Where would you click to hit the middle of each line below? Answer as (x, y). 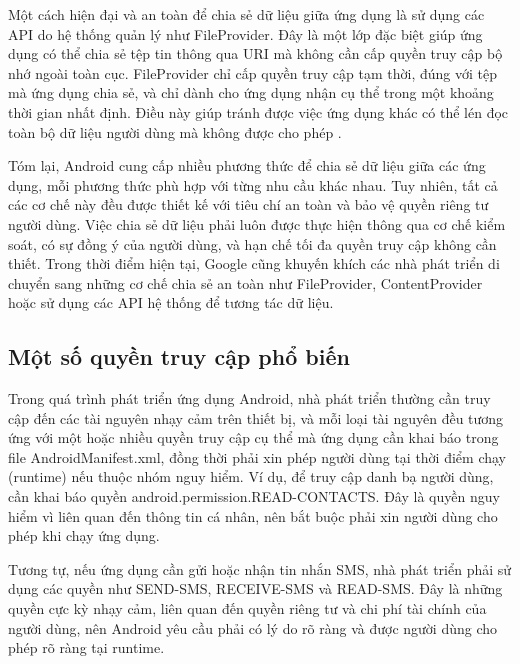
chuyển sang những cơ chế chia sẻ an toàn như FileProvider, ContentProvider (245, 282)
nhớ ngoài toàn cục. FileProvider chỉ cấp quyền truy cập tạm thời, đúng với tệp (252, 72)
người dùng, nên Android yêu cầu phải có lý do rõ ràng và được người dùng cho (253, 627)
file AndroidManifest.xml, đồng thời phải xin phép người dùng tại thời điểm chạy (257, 456)
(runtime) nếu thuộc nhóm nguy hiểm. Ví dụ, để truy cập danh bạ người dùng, (251, 476)
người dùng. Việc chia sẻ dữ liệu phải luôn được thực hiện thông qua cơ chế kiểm (257, 223)
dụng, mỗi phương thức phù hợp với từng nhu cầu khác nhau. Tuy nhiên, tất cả (253, 184)
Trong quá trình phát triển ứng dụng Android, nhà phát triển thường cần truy (249, 398)
